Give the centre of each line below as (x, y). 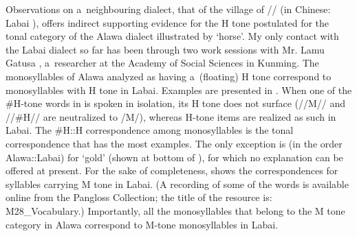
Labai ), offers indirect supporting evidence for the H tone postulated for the (167, 22)
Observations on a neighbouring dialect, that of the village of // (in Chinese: (168, 9)
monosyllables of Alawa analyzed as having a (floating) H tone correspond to (169, 76)
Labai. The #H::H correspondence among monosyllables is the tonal (150, 130)
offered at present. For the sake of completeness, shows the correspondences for (172, 170)
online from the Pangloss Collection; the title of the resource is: (139, 197)
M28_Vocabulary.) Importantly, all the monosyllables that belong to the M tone (175, 210)
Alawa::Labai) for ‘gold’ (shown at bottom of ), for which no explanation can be (174, 157)
